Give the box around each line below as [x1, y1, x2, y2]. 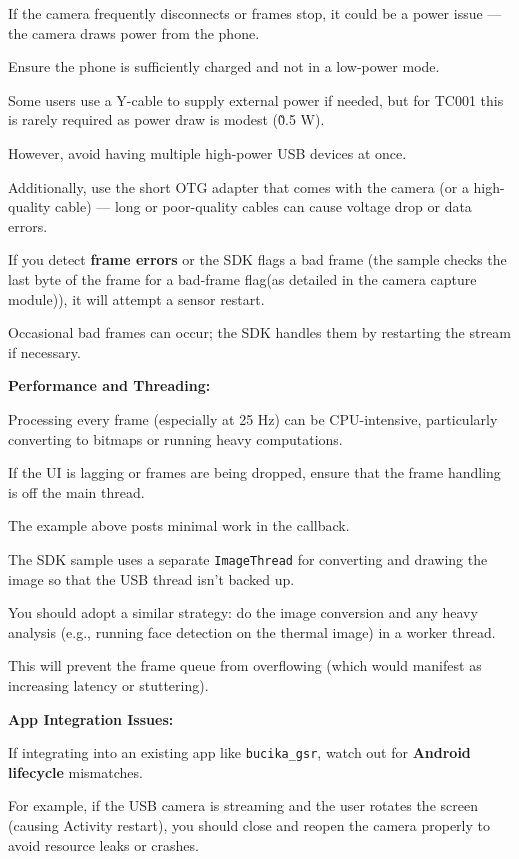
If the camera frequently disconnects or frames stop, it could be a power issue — [8, 3, 502, 23]
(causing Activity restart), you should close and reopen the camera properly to [8, 814, 490, 835]
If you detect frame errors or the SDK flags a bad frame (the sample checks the [8, 249, 507, 270]
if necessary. [8, 341, 81, 362]
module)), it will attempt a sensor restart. [8, 288, 265, 309]
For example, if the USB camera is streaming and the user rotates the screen [8, 795, 478, 816]
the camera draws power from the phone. [8, 22, 260, 43]
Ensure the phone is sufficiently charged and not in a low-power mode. [8, 56, 440, 77]
